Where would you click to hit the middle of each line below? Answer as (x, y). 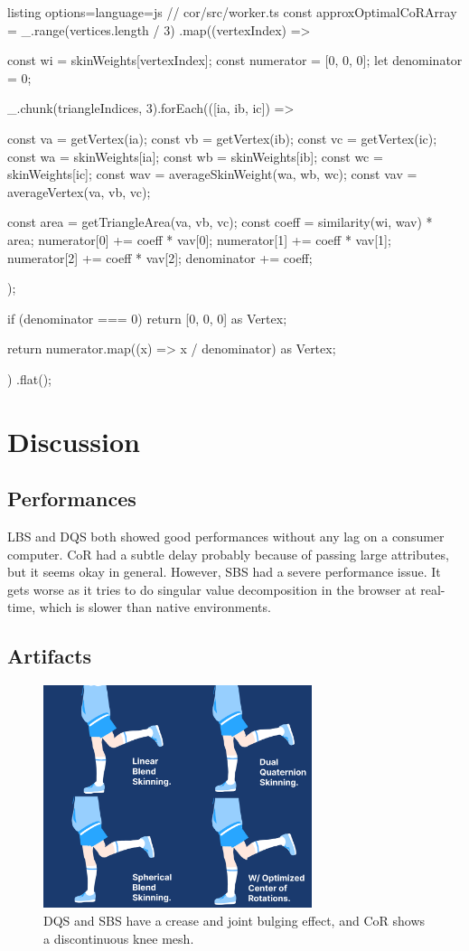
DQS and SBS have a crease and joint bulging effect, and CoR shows (234, 920)
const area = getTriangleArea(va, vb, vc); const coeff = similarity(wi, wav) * (220, 222)
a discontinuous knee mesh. (119, 938)
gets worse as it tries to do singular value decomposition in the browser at (212, 589)
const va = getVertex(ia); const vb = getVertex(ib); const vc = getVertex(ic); (222, 138)
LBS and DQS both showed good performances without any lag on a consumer (226, 537)
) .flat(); (30, 378)
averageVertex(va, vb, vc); (79, 191)
